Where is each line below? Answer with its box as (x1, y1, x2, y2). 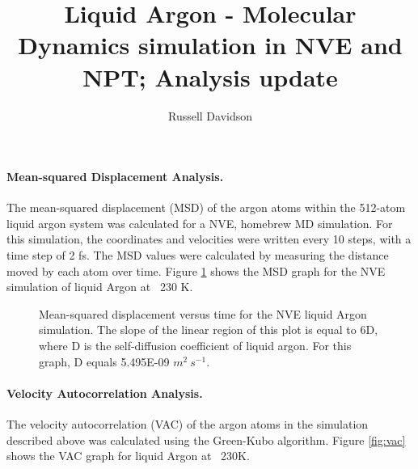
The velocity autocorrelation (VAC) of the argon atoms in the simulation (6, 416, 369, 433)
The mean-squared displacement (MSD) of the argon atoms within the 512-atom (6, 199, 406, 216)
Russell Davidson (167, 107, 253, 124)
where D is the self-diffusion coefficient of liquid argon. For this (39, 337, 352, 354)
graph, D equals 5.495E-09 (39, 353, 170, 370)
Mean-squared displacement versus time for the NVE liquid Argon (39, 305, 367, 322)
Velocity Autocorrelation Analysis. (6, 384, 203, 401)
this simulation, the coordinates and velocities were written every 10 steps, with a (6, 230, 412, 247)
